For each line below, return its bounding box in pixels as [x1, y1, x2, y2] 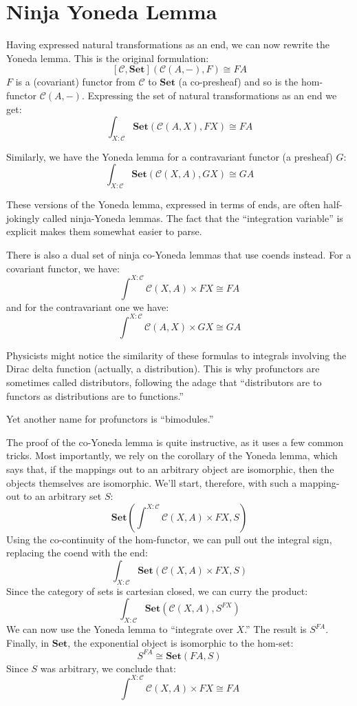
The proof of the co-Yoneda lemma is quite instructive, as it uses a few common [6, 434, 344, 449]
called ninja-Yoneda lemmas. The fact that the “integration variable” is [43, 210, 343, 225]
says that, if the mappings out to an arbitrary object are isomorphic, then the [6, 462, 334, 476]
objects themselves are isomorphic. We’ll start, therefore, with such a [6, 475, 297, 490]
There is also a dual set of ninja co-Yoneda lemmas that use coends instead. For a [6, 248, 351, 262]
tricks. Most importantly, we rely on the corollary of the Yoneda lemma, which [6, 448, 338, 463]
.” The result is [244, 622, 307, 636]
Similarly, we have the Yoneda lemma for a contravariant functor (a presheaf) [6, 149, 333, 163]
